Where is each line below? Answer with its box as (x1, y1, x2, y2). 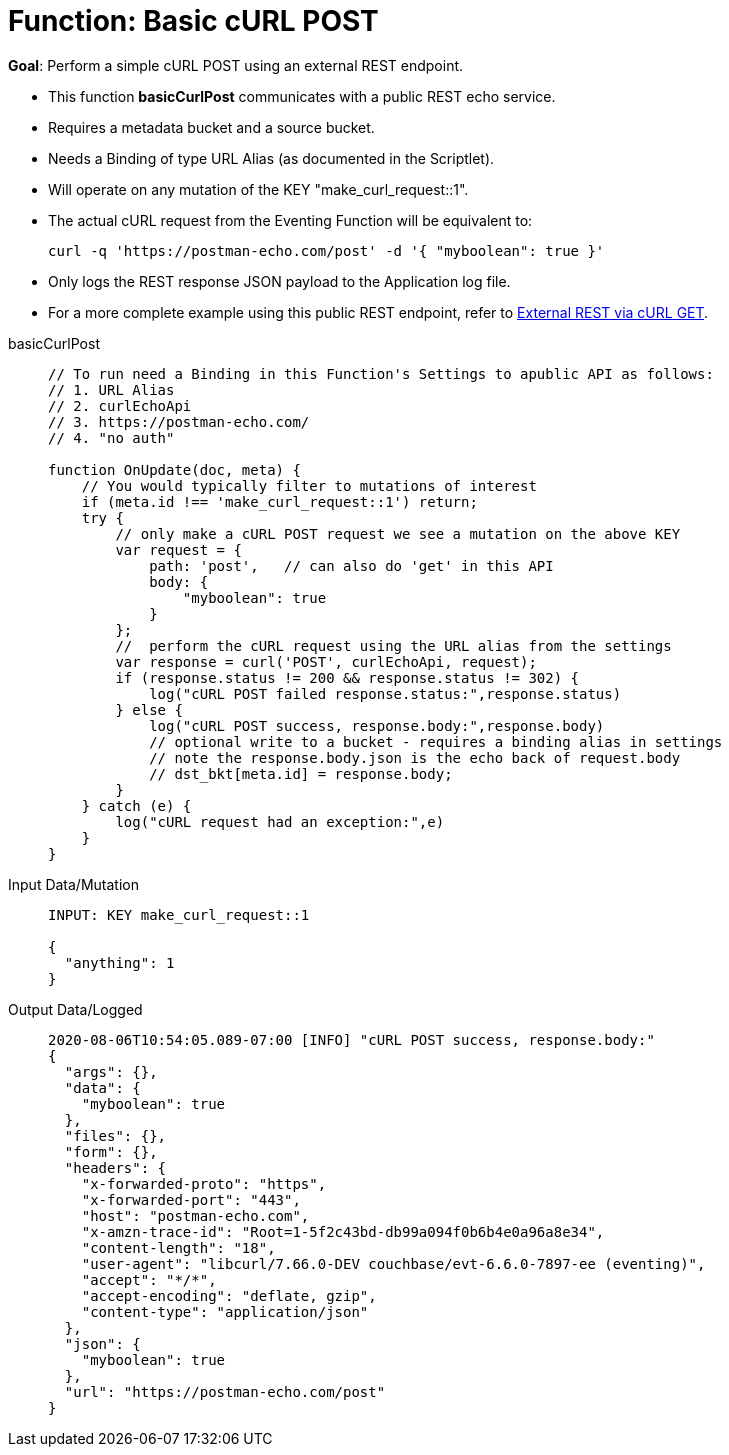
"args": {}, (64, 1063, 158, 1080)
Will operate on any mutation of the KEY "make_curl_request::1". (48, 180, 469, 198)
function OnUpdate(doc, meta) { (48, 461, 301, 478)
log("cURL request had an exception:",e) (115, 813, 445, 830)
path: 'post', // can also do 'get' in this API (149, 557, 554, 574)
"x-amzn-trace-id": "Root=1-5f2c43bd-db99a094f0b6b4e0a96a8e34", (81, 1223, 605, 1240)
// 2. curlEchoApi (48, 397, 192, 414)
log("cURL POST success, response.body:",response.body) (149, 717, 605, 734)
